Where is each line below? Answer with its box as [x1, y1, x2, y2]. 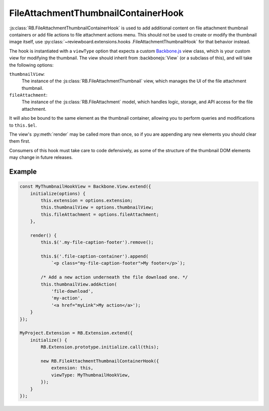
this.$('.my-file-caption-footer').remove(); [40, 239, 154, 245]
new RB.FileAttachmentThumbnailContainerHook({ [40, 358, 159, 364]
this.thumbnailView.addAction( [40, 281, 117, 287]
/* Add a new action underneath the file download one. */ [40, 274, 188, 280]
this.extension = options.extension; [40, 198, 133, 203]
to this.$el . [9, 122, 37, 128]
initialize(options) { [30, 191, 86, 197]
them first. [9, 138, 31, 144]
